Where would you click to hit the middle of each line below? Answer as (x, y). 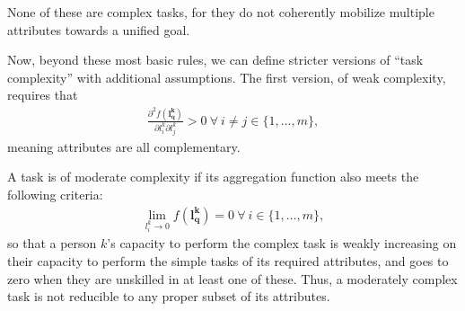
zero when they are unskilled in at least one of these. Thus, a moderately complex (232, 278)
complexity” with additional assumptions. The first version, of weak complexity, (227, 77)
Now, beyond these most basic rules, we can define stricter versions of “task (215, 60)
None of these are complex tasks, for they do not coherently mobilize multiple (221, 12)
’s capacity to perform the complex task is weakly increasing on (282, 243)
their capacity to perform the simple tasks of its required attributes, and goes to (228, 261)
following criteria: (55, 194)
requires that (43, 95)
